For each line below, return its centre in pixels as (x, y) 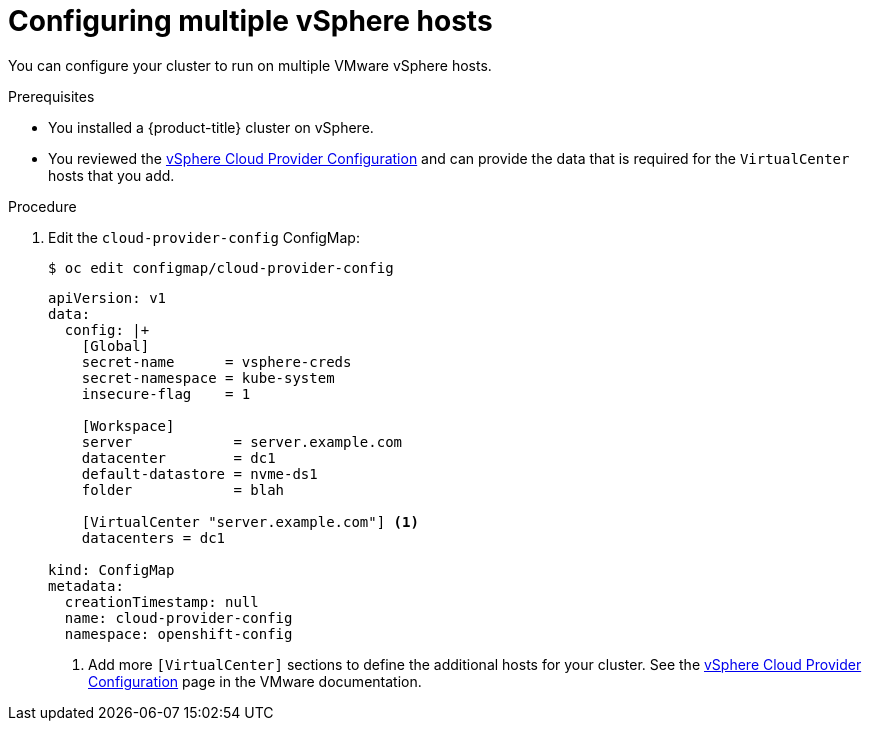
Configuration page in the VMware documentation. (255, 681)
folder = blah (183, 489)
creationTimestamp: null (161, 601)
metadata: (86, 585)
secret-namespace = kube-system (208, 377)
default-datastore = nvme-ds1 (199, 473)
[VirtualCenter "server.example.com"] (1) (250, 521)
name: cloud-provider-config (178, 617)
